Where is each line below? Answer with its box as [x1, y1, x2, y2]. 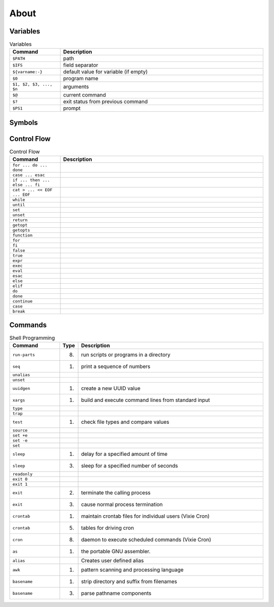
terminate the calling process [81, 489, 151, 496]
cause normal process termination [81, 501, 163, 508]
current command [63, 91, 106, 98]
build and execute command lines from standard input [81, 396, 210, 403]
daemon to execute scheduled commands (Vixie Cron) [81, 536, 212, 543]
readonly [12, 471, 33, 477]
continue [12, 298, 33, 304]
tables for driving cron [81, 524, 134, 531]
